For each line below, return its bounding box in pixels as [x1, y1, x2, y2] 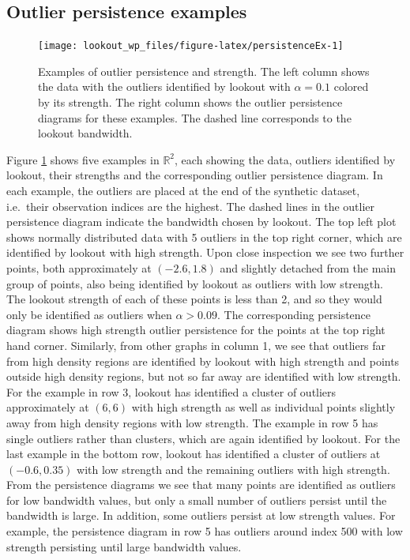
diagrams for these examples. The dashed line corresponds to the [38, 109, 352, 126]
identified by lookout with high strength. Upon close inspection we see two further [6, 244, 404, 261]
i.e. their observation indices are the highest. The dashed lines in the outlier [6, 197, 375, 214]
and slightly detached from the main [220, 259, 397, 276]
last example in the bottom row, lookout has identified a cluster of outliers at [6, 445, 381, 462]
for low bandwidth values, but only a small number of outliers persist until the [6, 491, 387, 508]
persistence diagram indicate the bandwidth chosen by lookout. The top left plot [6, 213, 397, 230]
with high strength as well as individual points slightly [131, 399, 396, 415]
